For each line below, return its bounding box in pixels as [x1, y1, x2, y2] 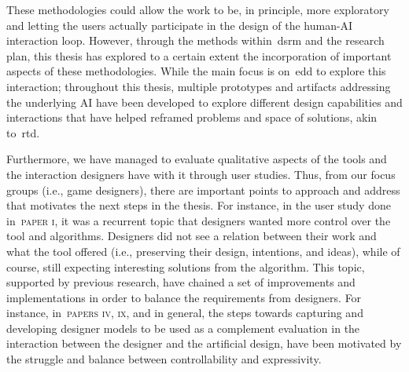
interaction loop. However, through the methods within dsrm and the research [6, 32, 385, 49]
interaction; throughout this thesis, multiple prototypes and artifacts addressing [6, 78, 391, 94]
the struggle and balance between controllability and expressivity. [6, 351, 322, 367]
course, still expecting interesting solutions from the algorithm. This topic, [6, 258, 365, 275]
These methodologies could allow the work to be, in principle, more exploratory [6, 2, 389, 17]
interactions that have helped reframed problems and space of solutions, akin [6, 109, 378, 126]
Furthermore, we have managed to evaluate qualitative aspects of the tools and [6, 151, 387, 167]
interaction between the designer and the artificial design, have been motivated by [6, 335, 402, 352]
